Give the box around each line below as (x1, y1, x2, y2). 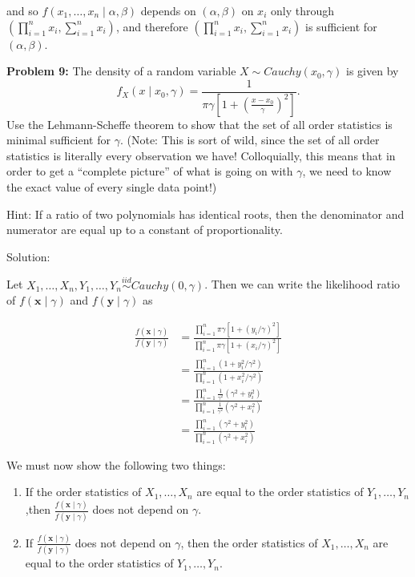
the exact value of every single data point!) (6, 179, 217, 196)
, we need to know (302, 163, 392, 180)
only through (270, 2, 334, 18)
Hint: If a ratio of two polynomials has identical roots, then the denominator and (6, 205, 405, 222)
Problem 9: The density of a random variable (6, 63, 236, 79)
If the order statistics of (25, 483, 142, 500)
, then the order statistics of (180, 534, 318, 551)
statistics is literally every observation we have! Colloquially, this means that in (6, 147, 396, 163)
